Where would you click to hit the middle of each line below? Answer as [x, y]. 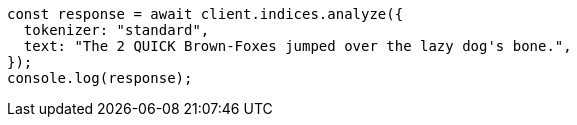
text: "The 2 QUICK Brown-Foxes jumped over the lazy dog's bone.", [297, 46]
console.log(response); [100, 78]
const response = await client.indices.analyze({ [205, 14]
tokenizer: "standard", [116, 30]
